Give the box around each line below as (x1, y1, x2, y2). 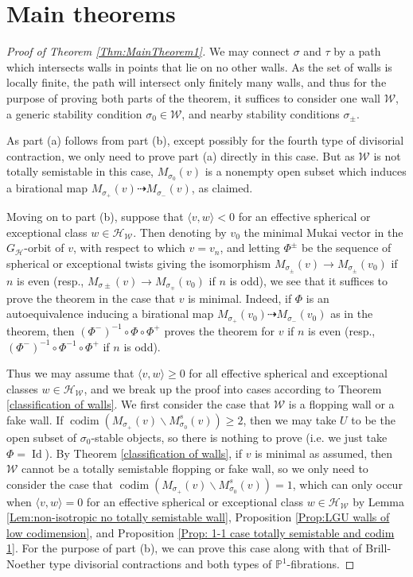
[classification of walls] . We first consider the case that (6, 396, 271, 412)
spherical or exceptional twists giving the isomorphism (6, 254, 271, 271)
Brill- (365, 540, 392, 556)
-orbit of (24, 239, 64, 256)
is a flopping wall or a (288, 396, 395, 412)
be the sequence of (301, 239, 392, 256)
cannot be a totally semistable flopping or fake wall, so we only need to (21, 460, 368, 477)
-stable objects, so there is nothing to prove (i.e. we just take (91, 428, 388, 445)
